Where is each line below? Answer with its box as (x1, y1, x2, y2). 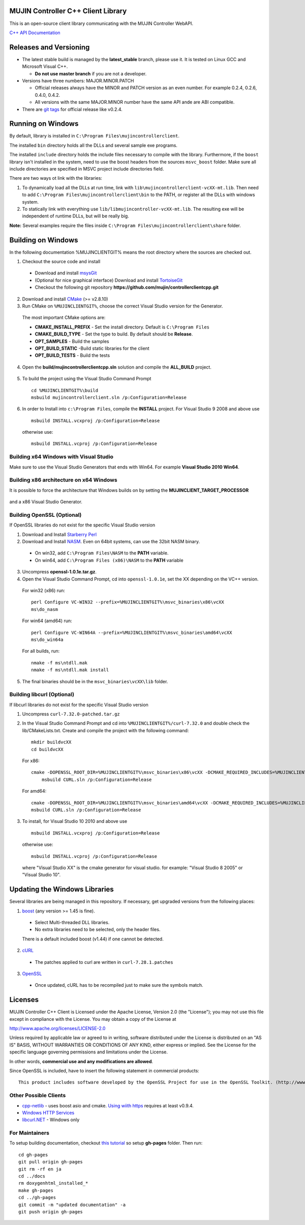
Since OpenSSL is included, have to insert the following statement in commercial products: (9, 1067, 199, 1074)
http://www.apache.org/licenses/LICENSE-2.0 (9, 1025, 106, 1032)
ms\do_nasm (31, 606, 58, 612)
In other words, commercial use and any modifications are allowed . (9, 1058, 154, 1064)
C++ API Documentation (9, 30, 60, 36)
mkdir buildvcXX (31, 739, 72, 745)
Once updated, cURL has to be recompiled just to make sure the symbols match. (35, 982, 203, 988)
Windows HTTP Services (22, 1109, 75, 1116)
